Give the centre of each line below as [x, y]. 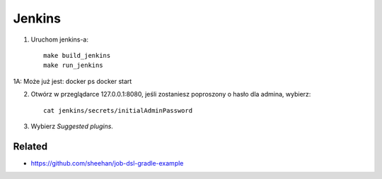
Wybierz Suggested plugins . [72, 126]
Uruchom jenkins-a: [59, 39]
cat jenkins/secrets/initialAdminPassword [118, 110]
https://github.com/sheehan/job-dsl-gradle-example [107, 163]
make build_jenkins [77, 55]
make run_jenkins [73, 66]
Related [30, 146]
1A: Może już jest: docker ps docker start [73, 81]
